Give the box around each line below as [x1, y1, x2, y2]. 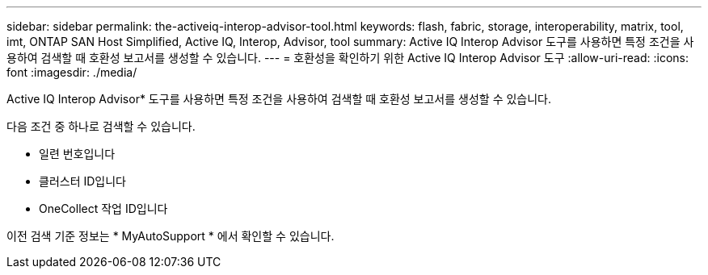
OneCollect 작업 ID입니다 [39, 202, 168, 215]
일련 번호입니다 [39, 147, 116, 160]
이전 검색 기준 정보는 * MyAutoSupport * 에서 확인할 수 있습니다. [6, 229, 335, 243]
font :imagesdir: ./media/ [6, 65, 137, 79]
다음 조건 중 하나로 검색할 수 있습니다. [6, 119, 196, 133]
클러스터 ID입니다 [39, 174, 126, 188]
